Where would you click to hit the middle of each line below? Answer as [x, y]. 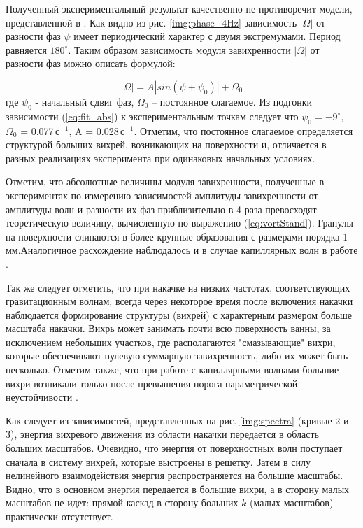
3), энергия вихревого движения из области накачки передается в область [162, 434]
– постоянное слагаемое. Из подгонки [232, 101]
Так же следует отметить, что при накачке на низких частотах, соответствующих [178, 287]
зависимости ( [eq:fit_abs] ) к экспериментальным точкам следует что [152, 116]
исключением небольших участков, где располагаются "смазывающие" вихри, [171, 342]
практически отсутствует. [59, 516]
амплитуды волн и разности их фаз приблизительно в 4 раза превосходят [161, 209]
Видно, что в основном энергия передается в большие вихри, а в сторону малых [178, 488]
